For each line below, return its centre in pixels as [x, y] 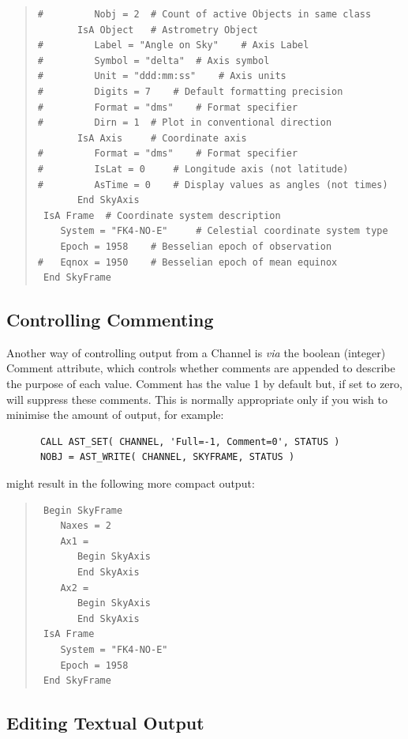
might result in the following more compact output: [131, 483]
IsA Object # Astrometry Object [168, 30]
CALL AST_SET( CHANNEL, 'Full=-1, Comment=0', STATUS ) [190, 441]
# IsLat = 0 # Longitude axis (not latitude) [193, 169]
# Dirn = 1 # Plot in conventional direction [185, 123]
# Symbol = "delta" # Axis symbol [153, 60]
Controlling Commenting [110, 320]
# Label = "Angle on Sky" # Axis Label [173, 45]
